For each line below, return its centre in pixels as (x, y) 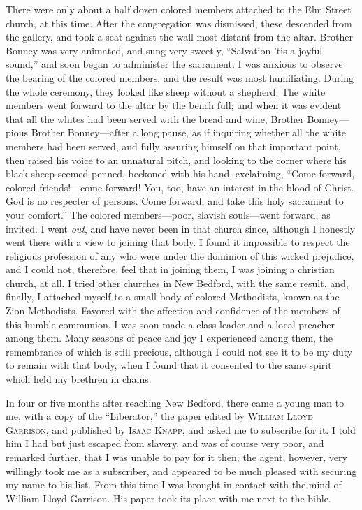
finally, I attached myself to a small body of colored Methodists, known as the (173, 297)
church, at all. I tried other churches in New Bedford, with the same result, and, (177, 283)
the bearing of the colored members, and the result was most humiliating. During (180, 77)
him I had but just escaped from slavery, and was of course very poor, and (165, 443)
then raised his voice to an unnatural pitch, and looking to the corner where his (176, 160)
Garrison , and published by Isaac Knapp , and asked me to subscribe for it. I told (181, 429)
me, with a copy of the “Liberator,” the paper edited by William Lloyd (159, 416)
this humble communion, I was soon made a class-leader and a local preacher (171, 324)
